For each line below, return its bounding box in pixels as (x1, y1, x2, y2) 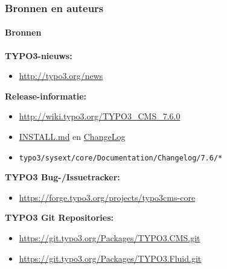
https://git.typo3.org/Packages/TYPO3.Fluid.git (19, 252, 202, 264)
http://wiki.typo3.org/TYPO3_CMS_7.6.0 (19, 110, 181, 122)
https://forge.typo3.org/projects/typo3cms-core (19, 191, 196, 203)
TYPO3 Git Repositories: (5, 211, 113, 224)
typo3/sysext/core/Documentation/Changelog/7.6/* (19, 153, 223, 162)
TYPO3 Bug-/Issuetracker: (5, 171, 120, 183)
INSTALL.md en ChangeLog (19, 130, 126, 143)
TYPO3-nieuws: (5, 49, 72, 62)
